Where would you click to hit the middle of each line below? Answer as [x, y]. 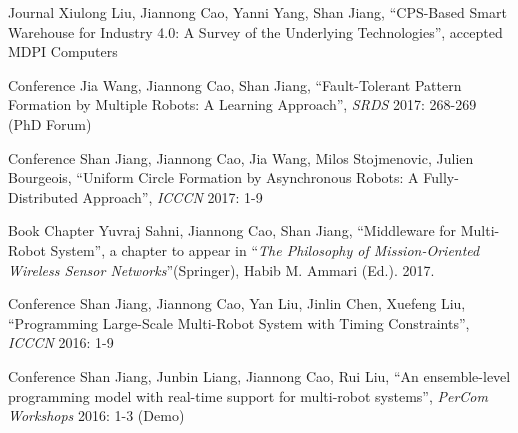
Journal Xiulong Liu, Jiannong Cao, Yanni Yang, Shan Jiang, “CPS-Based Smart [257, 12]
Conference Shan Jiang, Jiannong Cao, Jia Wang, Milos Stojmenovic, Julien [241, 157]
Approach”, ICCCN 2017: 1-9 [172, 196]
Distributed [43, 196]
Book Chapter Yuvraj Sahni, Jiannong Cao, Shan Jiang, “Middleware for [232, 230]
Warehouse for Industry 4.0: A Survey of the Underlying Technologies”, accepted [255, 31]
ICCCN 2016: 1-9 [61, 342]
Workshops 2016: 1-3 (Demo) [96, 415]
